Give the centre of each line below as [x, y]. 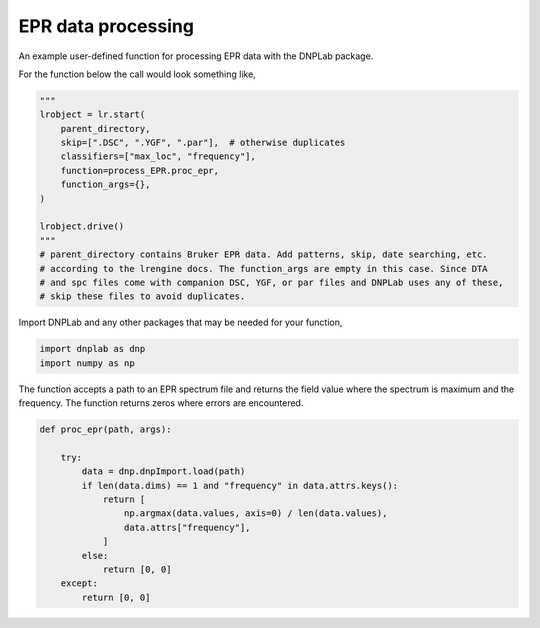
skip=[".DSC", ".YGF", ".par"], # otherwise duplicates [203, 143]
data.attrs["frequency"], [187, 527]
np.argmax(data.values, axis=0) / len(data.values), [255, 513]
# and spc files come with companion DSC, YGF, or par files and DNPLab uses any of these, [271, 282]
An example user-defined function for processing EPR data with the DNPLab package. [196, 56]
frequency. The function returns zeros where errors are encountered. [161, 403]
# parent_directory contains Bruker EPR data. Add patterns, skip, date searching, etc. [264, 254]
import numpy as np [87, 363]
